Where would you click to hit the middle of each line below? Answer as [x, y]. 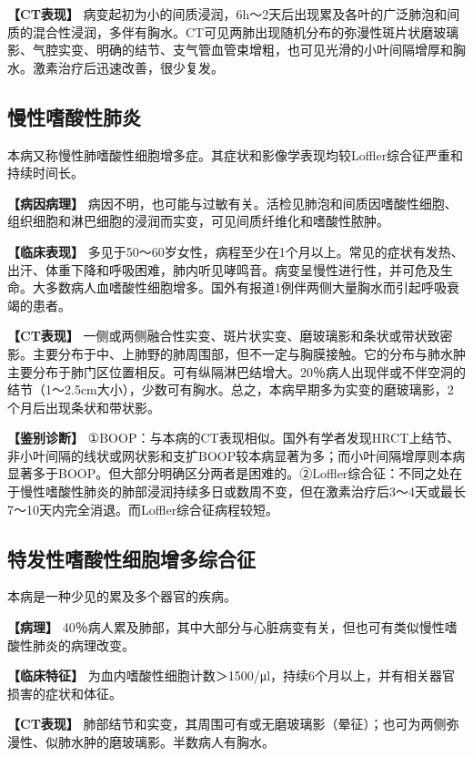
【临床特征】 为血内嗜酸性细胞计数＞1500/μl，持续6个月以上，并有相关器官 [231, 675]
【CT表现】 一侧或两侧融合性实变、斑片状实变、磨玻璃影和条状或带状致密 [230, 336]
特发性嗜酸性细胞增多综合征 [131, 558]
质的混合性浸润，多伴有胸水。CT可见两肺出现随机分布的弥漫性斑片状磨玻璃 [233, 31]
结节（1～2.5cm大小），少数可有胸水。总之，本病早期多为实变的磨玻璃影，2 [231, 389]
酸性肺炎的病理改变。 [71, 644]
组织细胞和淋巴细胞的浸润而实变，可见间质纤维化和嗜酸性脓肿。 [198, 221]
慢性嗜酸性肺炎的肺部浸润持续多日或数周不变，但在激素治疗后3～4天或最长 [242, 491]
